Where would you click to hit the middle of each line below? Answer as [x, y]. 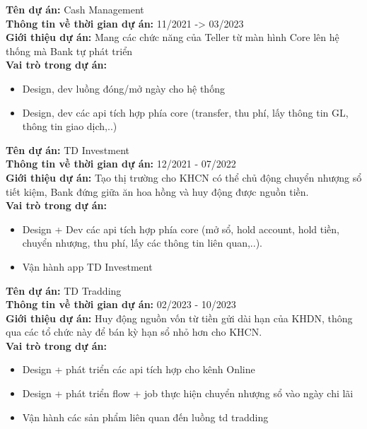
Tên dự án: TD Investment [68, 149]
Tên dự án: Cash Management [75, 9]
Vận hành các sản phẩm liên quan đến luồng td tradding [145, 417]
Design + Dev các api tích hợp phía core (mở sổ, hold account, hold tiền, [181, 229]
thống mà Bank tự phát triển [69, 51]
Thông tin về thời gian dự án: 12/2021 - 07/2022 [121, 164]
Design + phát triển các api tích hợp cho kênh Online [139, 369]
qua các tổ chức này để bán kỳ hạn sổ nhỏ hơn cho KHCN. [134, 332]
